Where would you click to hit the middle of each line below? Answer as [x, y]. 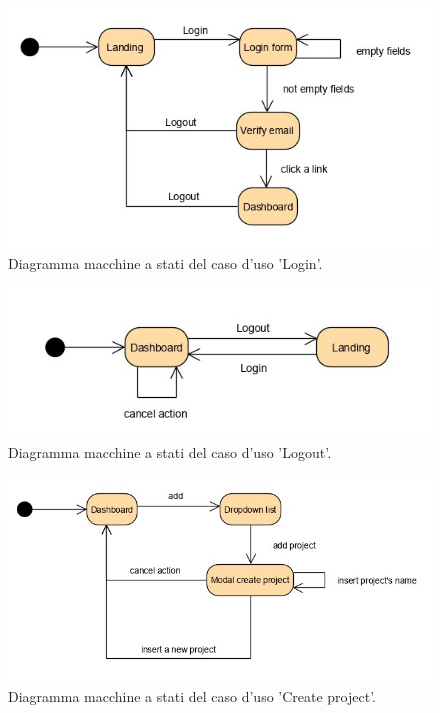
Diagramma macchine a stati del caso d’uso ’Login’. [165, 262]
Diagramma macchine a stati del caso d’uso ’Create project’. [192, 695]
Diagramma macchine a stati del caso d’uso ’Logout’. [170, 452]
